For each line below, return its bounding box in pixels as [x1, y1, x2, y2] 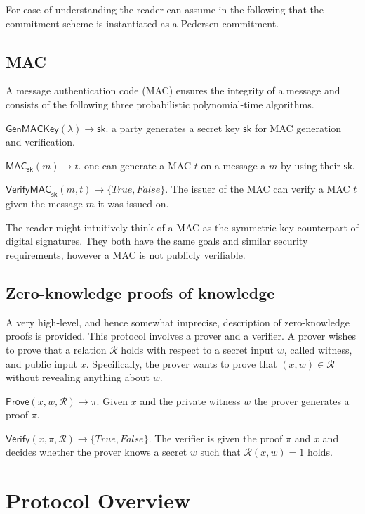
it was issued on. [98, 196, 169, 211]
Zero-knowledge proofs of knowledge [6, 281, 275, 303]
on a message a [201, 158, 266, 172]
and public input [6, 356, 77, 371]
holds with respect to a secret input [121, 342, 274, 356]
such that [200, 444, 241, 459]
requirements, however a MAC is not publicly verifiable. [6, 247, 246, 262]
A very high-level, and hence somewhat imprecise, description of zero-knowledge [6, 314, 350, 329]
